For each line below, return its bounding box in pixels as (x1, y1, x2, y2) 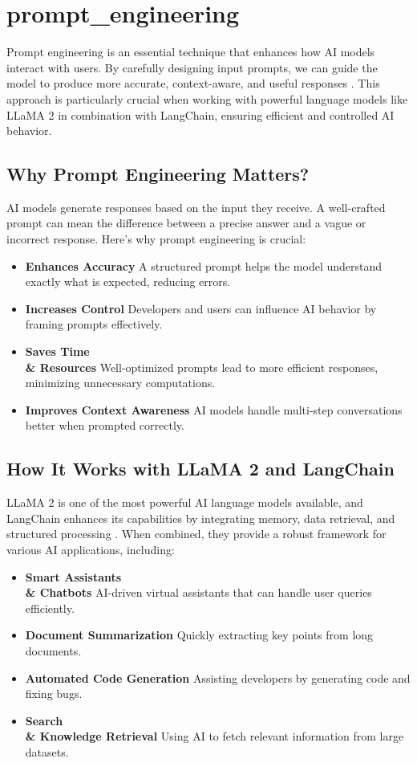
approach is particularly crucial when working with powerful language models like (6, 90, 408, 107)
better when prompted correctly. (25, 417, 184, 434)
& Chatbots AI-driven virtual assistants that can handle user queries (25, 584, 372, 601)
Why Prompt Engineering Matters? (6, 161, 310, 186)
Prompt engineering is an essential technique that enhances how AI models (6, 43, 375, 60)
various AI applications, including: (6, 541, 175, 557)
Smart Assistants (25, 568, 122, 585)
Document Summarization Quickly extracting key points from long (25, 626, 374, 643)
